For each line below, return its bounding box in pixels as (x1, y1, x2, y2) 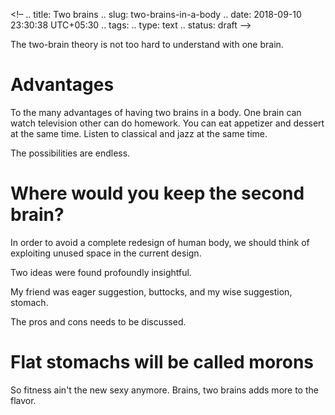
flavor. (10, 394, 37, 406)
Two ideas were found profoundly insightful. (10, 266, 192, 278)
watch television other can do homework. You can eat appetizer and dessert (10, 117, 325, 129)
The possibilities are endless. (10, 147, 131, 159)
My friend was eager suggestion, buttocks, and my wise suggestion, (10, 285, 293, 298)
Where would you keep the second (10, 182, 305, 205)
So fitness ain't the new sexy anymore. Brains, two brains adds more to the (10, 384, 319, 396)
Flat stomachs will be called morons (10, 351, 315, 374)
